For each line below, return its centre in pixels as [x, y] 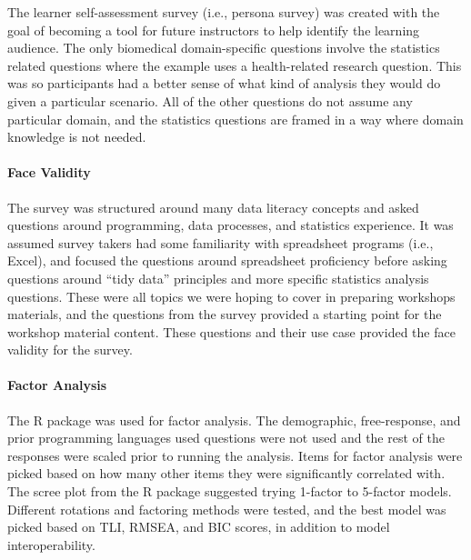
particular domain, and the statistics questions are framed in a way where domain [235, 119]
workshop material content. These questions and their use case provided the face [231, 331]
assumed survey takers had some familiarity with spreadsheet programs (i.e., [220, 242]
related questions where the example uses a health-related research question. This [235, 65]
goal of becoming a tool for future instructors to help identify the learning [214, 30]
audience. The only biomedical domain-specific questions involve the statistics [224, 48]
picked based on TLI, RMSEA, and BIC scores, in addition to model [199, 527]
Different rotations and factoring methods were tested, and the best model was [227, 509]
